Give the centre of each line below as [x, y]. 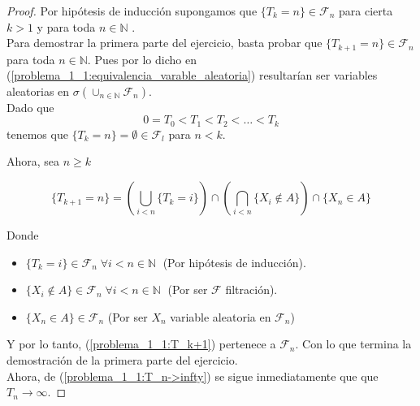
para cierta [366, 11]
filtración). [251, 289]
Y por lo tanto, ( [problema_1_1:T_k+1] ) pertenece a [141, 344]
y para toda [66, 26]
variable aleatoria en [221, 316]
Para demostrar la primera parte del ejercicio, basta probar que [165, 43]
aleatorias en [38, 91]
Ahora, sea [33, 161]
